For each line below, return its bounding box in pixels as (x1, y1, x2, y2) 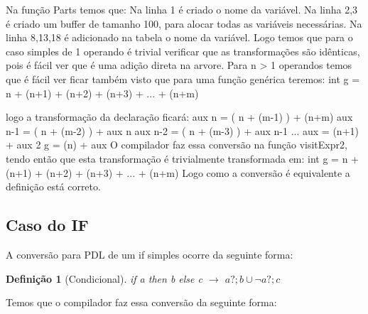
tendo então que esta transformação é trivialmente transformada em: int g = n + (6, 151, 359, 166)
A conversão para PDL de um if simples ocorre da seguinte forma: (6, 247, 293, 261)
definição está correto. (6, 179, 101, 194)
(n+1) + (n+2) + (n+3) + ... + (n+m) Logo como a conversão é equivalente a (6, 165, 350, 180)
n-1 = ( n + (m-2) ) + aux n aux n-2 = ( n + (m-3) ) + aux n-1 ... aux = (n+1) (6, 123, 359, 138)
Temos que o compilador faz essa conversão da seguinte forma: (6, 295, 277, 310)
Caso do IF (6, 214, 89, 236)
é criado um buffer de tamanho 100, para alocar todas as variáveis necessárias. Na (6, 16, 362, 31)
